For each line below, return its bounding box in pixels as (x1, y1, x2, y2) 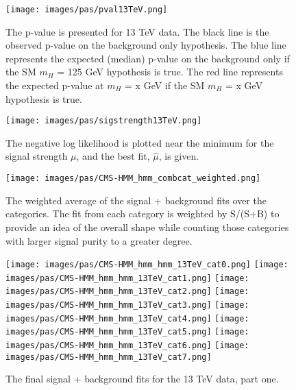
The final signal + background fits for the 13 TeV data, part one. (5, 371, 279, 386)
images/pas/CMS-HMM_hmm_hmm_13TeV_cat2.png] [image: (5, 287, 249, 297)
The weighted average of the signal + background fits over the (5, 193, 267, 207)
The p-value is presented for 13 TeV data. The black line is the (5, 24, 269, 38)
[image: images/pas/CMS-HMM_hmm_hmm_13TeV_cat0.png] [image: (5, 260, 288, 270)
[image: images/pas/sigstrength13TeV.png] (5, 116, 202, 126)
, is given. (158, 149, 199, 163)
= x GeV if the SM (125, 78, 205, 93)
